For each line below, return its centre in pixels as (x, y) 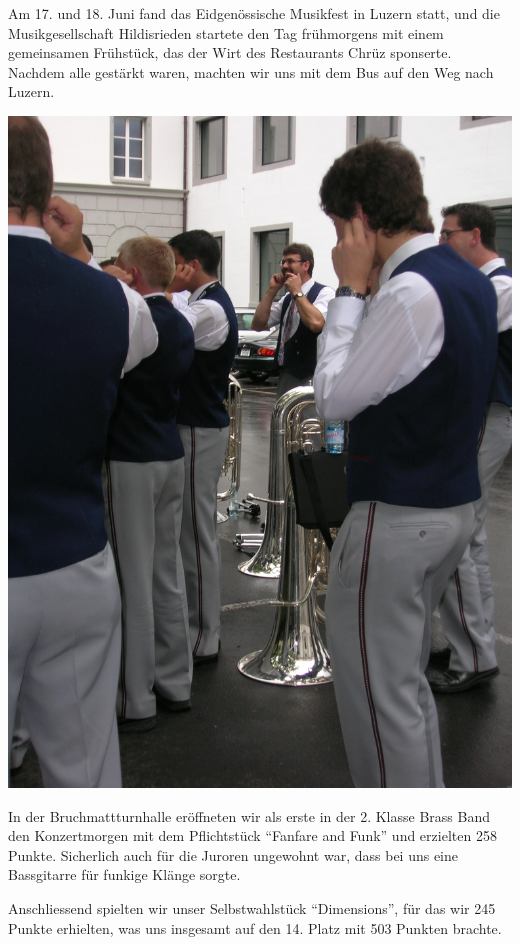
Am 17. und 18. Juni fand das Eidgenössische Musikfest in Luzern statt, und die (254, 13)
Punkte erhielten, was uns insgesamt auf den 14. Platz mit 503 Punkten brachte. (255, 927)
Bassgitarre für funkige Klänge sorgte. (124, 874)
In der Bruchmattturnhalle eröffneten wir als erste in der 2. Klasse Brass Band (249, 815)
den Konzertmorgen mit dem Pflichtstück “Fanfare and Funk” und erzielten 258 (252, 835)
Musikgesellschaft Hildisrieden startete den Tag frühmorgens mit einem (226, 32)
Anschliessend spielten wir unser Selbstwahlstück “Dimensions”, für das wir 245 (252, 907)
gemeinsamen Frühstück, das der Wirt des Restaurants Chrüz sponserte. (230, 52)
